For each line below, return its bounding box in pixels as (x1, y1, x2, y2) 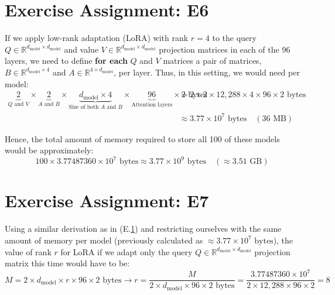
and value (64, 43, 99, 55)
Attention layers (131, 102, 173, 108)
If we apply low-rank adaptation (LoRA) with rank (5, 32, 189, 44)
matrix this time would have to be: (5, 257, 130, 269)
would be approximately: (5, 144, 94, 156)
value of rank (5, 245, 52, 258)
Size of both (69, 104, 99, 111)
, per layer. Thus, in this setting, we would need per (114, 66, 300, 78)
